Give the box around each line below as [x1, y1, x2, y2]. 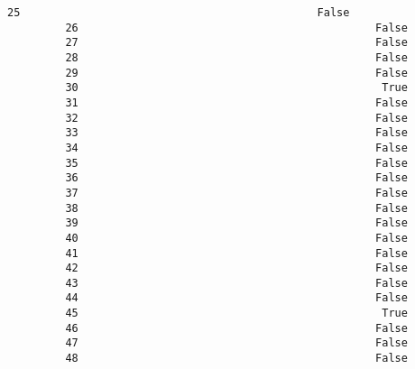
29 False [65, 66, 408, 79]
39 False [65, 217, 408, 230]
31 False [65, 96, 408, 109]
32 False [65, 111, 408, 125]
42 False [65, 262, 408, 275]
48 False [65, 352, 408, 365]
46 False [65, 321, 408, 335]
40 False [65, 231, 408, 244]
